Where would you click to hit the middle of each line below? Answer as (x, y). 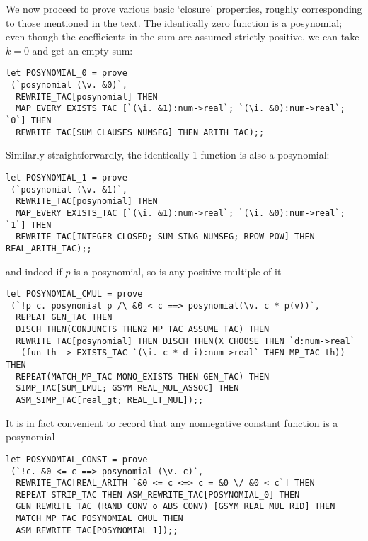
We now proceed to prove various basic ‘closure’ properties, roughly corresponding (184, 8)
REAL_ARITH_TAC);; (49, 248)
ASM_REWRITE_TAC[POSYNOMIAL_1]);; (97, 530)
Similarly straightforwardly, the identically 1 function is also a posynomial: (168, 155)
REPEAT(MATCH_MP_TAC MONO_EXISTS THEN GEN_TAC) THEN (143, 376)
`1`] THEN (29, 225)
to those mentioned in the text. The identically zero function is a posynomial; (174, 22)
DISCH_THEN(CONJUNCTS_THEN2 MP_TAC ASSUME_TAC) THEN (143, 330)
